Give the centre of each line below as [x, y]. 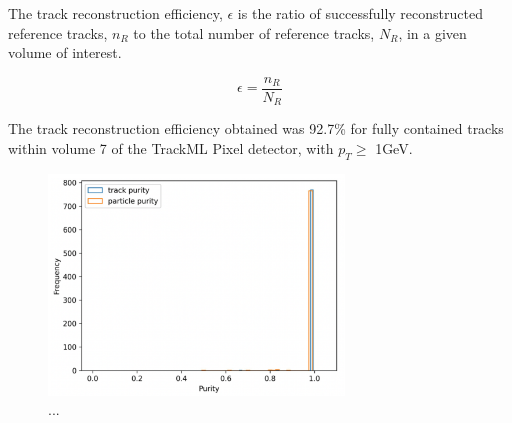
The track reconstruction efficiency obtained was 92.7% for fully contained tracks [256, 128]
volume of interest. [65, 52]
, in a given [432, 32]
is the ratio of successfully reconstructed [360, 13]
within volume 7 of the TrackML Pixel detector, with [171, 147]
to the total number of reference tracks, [254, 32]
